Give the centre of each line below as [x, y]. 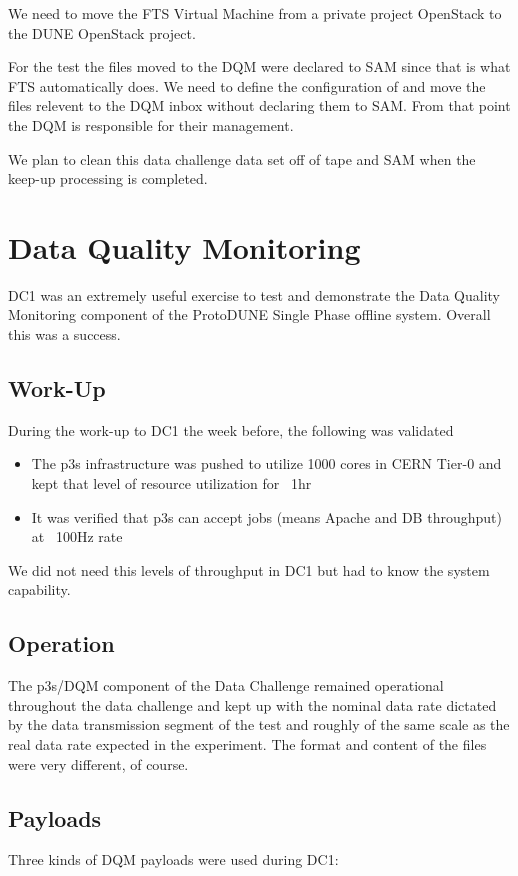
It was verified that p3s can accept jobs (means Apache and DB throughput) [266, 516]
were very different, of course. [98, 763]
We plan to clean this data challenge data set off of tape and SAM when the [242, 158]
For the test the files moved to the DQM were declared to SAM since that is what [259, 66]
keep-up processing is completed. [108, 178]
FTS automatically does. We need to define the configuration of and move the [247, 85]
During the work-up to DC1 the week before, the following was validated [231, 429]
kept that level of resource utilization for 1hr [171, 483]
